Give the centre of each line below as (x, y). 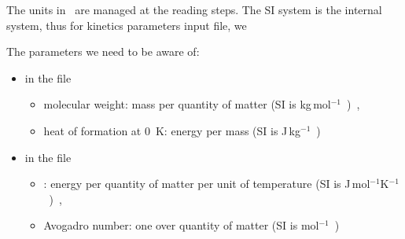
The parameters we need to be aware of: (103, 51)
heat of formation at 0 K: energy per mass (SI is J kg (172, 130)
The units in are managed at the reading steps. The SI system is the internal (194, 9)
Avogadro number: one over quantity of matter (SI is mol (181, 225)
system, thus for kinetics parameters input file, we (127, 25)
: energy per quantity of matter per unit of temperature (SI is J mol (207, 184)
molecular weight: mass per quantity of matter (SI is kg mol (187, 104)
